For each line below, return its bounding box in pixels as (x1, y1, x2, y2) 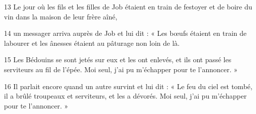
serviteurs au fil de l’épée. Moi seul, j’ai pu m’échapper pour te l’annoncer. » (4, 64, 238, 74)
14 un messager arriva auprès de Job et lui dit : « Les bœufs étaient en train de (4, 28, 247, 38)
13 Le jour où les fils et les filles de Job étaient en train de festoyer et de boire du (4, 1, 253, 11)
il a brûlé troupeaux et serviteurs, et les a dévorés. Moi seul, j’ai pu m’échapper (4, 91, 247, 101)
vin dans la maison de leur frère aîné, (4, 11, 118, 21)
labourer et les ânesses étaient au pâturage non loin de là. (4, 37, 180, 48)
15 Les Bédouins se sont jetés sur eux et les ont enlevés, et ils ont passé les (4, 54, 232, 65)
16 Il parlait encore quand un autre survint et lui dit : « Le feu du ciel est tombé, (4, 81, 253, 91)
